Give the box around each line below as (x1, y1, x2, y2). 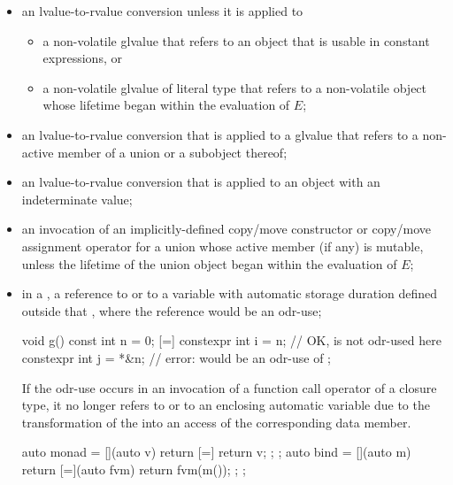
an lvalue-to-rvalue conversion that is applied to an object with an (21, 173, 380, 191)
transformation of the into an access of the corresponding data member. (21, 412, 411, 431)
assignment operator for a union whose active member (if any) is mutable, (21, 236, 424, 255)
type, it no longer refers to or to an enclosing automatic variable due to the (21, 396, 430, 414)
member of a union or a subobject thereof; (58, 142, 288, 161)
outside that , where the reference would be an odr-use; (21, 301, 322, 319)
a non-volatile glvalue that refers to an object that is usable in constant (42, 31, 430, 50)
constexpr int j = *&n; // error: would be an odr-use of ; (21, 348, 332, 366)
